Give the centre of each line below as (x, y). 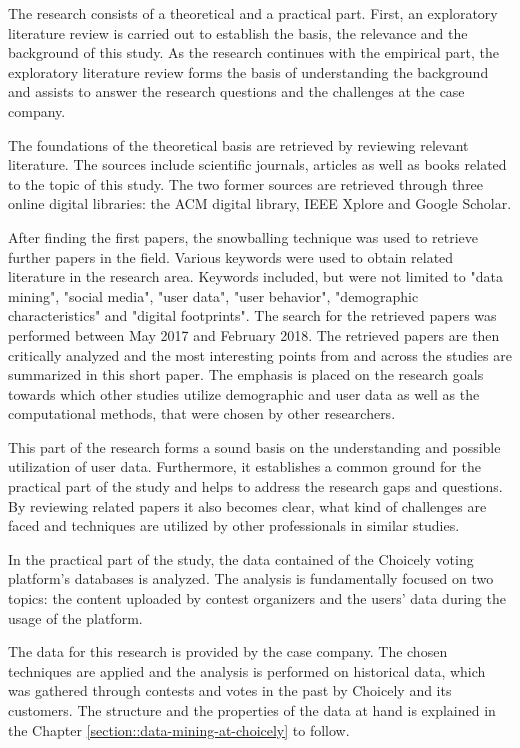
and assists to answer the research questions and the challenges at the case (236, 91)
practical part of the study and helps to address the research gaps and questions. (255, 486)
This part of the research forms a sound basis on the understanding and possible (254, 446)
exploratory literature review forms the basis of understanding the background (248, 71)
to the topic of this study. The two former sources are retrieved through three (246, 183)
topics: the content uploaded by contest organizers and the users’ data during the (257, 598)
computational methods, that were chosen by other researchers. (202, 413)
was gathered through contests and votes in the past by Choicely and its (230, 690)
